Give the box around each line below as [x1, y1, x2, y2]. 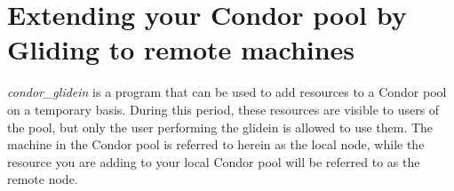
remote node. [7, 170, 78, 188]
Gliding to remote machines [7, 31, 355, 68]
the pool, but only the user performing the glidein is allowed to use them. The [7, 117, 434, 136]
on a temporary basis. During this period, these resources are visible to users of [7, 99, 440, 118]
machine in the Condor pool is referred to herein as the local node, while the [7, 135, 425, 154]
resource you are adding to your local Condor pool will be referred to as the [7, 152, 420, 171]
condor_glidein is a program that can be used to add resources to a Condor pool [7, 83, 447, 101]
